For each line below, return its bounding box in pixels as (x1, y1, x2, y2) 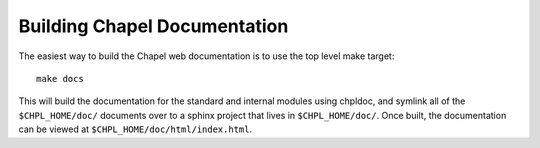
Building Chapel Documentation (18, 15, 289, 37)
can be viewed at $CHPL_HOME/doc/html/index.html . (18, 123, 253, 135)
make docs (36, 73, 84, 84)
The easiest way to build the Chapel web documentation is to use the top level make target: (18, 50, 395, 62)
